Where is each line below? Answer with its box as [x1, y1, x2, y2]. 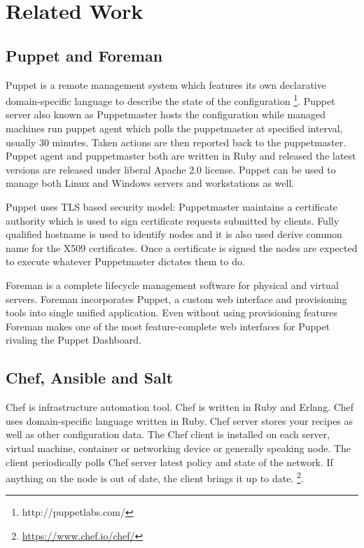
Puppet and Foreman [6, 44, 163, 66]
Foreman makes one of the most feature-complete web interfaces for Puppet [6, 318, 330, 333]
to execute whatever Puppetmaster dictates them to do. [6, 254, 245, 269]
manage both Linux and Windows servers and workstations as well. [6, 176, 295, 190]
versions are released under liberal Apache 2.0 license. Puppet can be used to [6, 162, 336, 176]
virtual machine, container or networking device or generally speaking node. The [6, 440, 351, 455]
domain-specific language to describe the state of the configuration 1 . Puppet [6, 92, 335, 108]
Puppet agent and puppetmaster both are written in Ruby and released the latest [6, 148, 356, 163]
